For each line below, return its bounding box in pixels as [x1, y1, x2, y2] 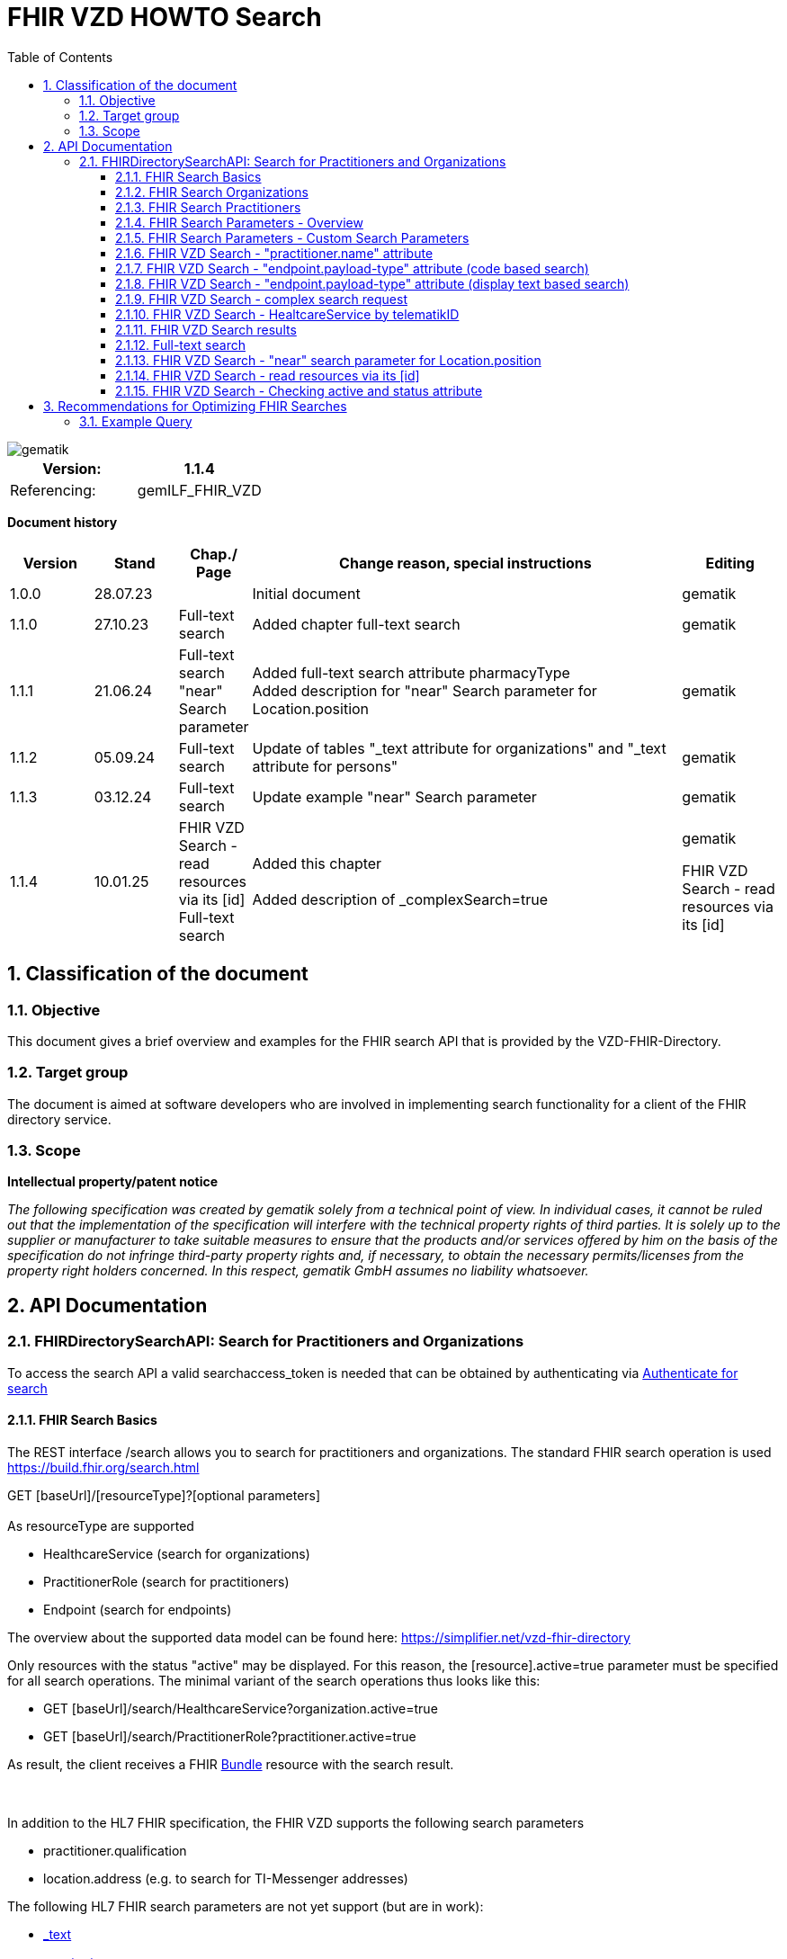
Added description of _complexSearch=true [252, 890, 549, 908]
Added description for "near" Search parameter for [252, 681, 597, 700]
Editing [705, 553, 755, 572]
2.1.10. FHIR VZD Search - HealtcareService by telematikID [115, 306, 460, 322]
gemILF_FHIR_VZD [137, 480, 262, 499]
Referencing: [10, 480, 96, 499]
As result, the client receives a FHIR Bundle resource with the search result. [7, 1756, 454, 1772]
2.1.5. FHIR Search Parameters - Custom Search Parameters [115, 229, 470, 246]
